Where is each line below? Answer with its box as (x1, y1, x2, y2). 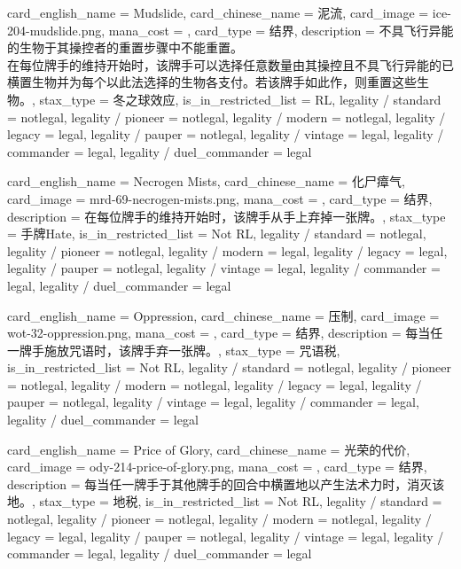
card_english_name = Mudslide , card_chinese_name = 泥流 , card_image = (7, 4, 429, 21)
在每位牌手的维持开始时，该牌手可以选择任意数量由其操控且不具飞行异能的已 (7, 55, 454, 74)
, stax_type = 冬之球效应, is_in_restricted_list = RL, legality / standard (32, 90, 441, 108)
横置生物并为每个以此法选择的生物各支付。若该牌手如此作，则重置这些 (7, 73, 417, 91)
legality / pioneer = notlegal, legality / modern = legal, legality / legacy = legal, (7, 241, 448, 260)
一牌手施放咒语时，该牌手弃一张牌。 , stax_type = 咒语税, (7, 340, 340, 359)
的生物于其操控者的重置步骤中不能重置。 (7, 38, 243, 57)
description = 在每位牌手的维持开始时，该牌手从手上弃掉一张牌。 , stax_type (7, 207, 446, 225)
